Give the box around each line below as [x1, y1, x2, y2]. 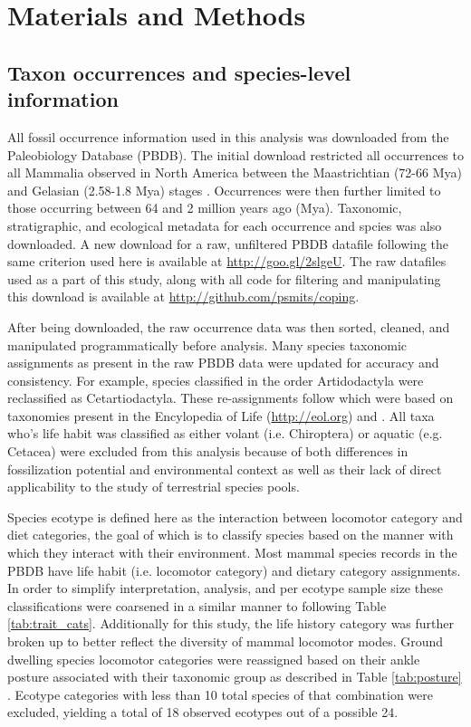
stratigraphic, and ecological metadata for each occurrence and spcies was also [7, 215, 442, 234]
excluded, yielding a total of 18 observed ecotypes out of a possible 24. [7, 703, 399, 722]
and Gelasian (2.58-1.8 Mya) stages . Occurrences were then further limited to [7, 180, 441, 199]
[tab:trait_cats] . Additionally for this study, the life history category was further [7, 614, 455, 633]
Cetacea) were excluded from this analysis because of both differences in [7, 442, 409, 461]
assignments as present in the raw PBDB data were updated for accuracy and [7, 353, 439, 372]
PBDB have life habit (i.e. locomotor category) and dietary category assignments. [7, 560, 461, 579]
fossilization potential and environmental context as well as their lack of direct [7, 459, 442, 478]
